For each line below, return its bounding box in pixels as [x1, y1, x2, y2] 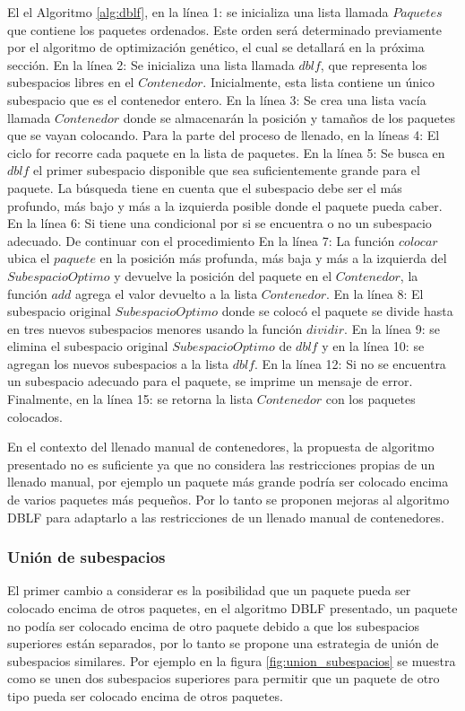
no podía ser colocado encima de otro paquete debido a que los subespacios [7, 616, 420, 635]
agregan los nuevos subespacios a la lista [7, 354, 229, 373]
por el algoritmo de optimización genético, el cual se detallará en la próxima [7, 38, 425, 57]
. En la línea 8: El [326, 284, 424, 303]
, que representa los [320, 55, 427, 74]
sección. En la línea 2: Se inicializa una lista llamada [7, 55, 295, 74]
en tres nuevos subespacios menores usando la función [7, 319, 303, 338]
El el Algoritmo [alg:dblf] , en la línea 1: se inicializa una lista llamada [7, 3, 389, 21]
